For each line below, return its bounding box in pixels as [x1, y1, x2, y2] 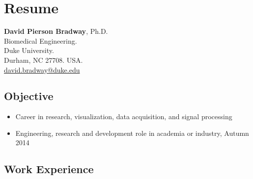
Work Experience [4, 161, 94, 177]
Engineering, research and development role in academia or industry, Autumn [15, 128, 249, 138]
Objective [4, 88, 54, 103]
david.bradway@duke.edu [4, 64, 80, 75]
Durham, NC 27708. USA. [4, 54, 83, 65]
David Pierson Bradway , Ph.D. [4, 26, 108, 36]
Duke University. [4, 45, 54, 55]
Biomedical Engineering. [4, 35, 77, 46]
